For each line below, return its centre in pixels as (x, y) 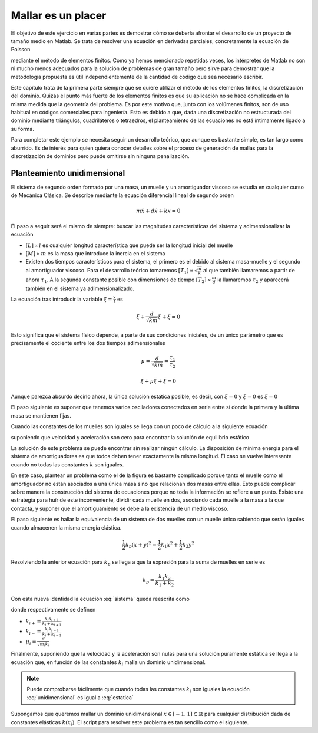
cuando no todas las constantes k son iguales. (67, 464)
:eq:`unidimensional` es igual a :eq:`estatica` (80, 697)
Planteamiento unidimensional (68, 173)
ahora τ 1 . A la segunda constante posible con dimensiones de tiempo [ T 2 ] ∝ (118, 280)
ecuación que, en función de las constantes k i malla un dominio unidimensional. (108, 663)
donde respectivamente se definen (53, 610)
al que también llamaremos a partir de (249, 270)
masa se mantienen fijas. (41, 415)
